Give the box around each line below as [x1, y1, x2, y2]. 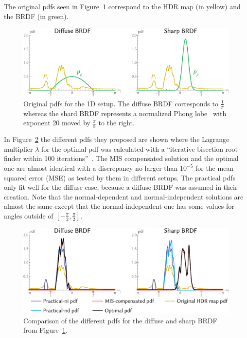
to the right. [98, 118, 135, 128]
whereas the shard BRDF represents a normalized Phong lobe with [23, 108, 227, 118]
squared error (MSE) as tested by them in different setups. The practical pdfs [4, 172, 236, 182]
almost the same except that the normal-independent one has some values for [4, 201, 234, 211]
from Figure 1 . [23, 325, 68, 335]
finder [4, 153, 21, 163]
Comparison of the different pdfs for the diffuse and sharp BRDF [23, 315, 217, 325]
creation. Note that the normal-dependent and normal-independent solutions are [4, 191, 244, 201]
